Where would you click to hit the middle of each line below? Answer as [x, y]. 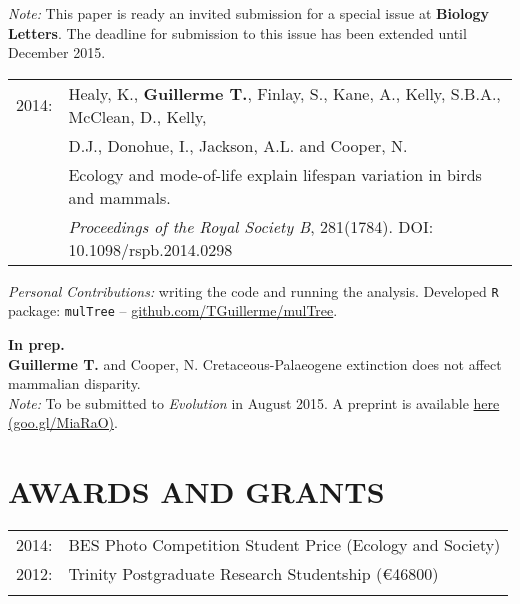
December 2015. [57, 52]
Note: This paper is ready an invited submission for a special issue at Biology [249, 13]
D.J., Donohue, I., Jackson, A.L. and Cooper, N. [238, 145]
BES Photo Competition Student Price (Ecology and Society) [284, 545]
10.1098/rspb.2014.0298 [150, 249]
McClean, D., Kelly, [137, 116]
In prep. [36, 344]
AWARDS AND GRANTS [196, 491]
